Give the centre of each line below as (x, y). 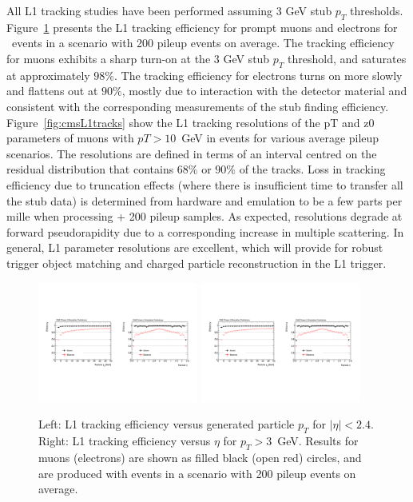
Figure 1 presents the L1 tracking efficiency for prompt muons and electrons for (202, 27)
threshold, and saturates (347, 58)
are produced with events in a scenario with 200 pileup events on (197, 473)
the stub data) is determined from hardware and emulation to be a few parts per (205, 200)
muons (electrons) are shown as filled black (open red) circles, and (200, 457)
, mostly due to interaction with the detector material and (264, 91)
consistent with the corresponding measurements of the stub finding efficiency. (198, 106)
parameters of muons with (70, 138)
